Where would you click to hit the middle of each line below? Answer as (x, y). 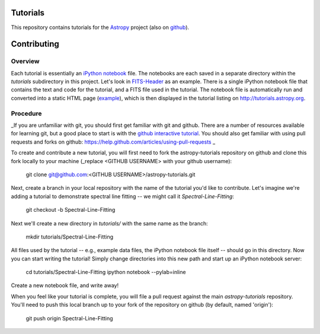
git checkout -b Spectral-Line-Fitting (71, 210)
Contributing (35, 44)
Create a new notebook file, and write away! (65, 285)
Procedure (26, 113)
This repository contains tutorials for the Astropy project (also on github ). (100, 27)
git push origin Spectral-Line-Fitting (69, 318)
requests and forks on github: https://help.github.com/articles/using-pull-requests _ (113, 142)
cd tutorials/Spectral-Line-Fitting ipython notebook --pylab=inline (106, 272)
